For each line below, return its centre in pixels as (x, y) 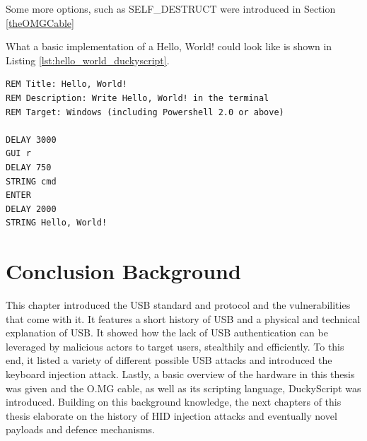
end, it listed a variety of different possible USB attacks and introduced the (169, 360)
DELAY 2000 (31, 209)
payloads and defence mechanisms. (80, 429)
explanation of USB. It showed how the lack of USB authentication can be (167, 333)
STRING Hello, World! (57, 223)
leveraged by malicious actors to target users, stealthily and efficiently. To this (175, 346)
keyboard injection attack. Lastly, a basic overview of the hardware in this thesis (180, 374)
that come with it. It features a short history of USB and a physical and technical (183, 318)
